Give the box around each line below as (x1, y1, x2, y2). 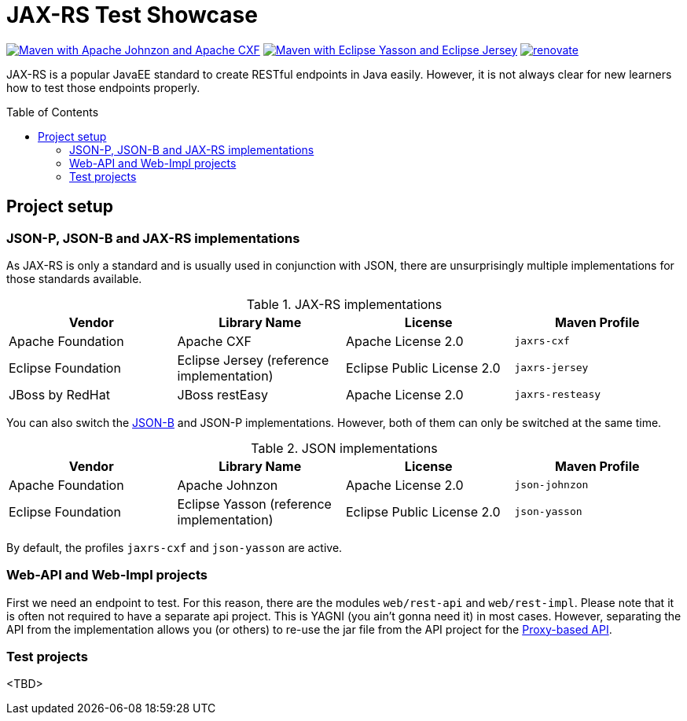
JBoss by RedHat (9, 386, 110, 403)
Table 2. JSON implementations (251, 440, 438, 456)
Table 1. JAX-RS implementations (246, 296, 443, 312)
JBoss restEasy (177, 386, 268, 403)
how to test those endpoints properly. (6, 80, 200, 94)
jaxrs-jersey (514, 362, 589, 374)
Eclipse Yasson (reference (177, 495, 332, 512)
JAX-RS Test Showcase (6, 2, 258, 28)
